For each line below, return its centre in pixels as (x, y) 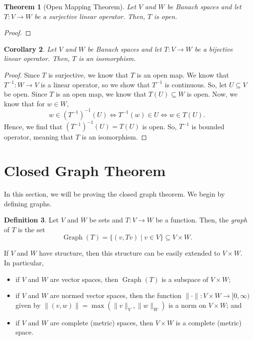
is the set (32, 229)
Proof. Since (22, 74)
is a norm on (188, 305)
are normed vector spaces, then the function (116, 295)
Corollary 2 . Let (30, 49)
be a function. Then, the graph (201, 220)
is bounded (208, 126)
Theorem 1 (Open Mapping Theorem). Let (70, 6)
